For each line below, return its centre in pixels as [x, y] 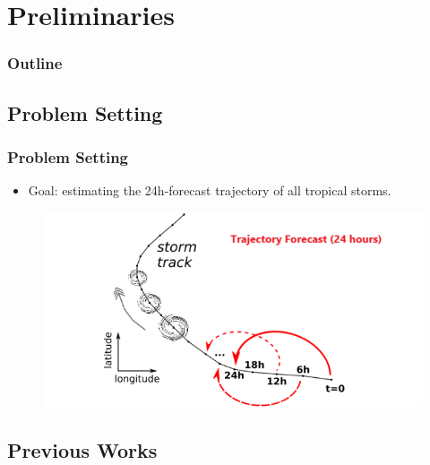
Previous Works [82, 449]
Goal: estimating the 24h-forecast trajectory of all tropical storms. [210, 190]
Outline [35, 63]
